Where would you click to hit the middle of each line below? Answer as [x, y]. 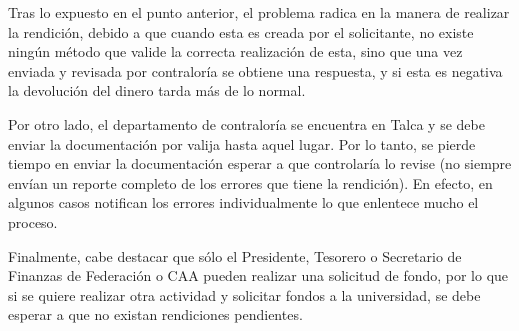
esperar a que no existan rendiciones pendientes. [155, 314]
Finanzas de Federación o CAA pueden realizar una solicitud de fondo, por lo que [258, 275]
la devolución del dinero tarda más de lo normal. [157, 90]
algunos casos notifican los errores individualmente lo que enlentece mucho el [243, 202]
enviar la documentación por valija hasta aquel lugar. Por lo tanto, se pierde [242, 143]
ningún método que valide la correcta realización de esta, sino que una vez [235, 51]
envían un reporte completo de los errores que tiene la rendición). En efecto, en [250, 182]
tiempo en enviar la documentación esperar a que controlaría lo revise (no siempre [260, 163]
